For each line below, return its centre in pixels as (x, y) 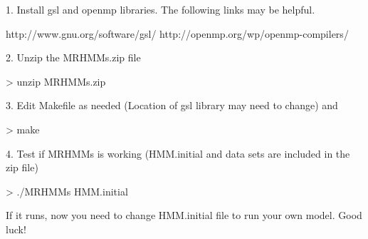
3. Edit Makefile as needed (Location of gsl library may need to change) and (172, 105)
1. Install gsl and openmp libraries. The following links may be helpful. (161, 9)
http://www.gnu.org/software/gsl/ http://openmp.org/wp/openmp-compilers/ (177, 33)
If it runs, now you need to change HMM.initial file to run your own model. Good (184, 215)
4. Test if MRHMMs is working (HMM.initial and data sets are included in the (178, 153)
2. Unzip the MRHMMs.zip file (73, 57)
